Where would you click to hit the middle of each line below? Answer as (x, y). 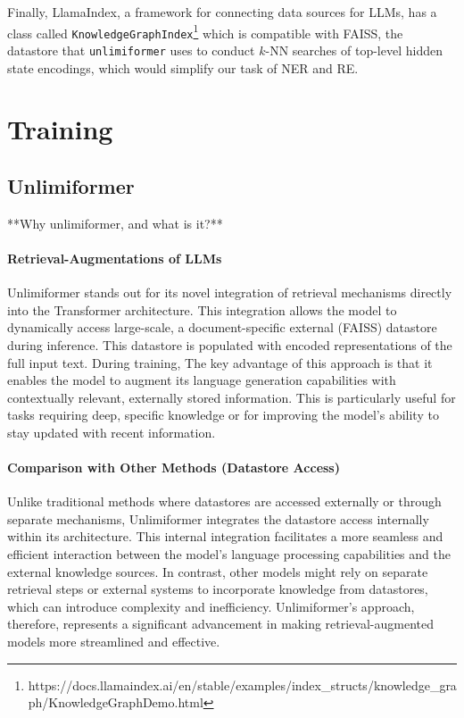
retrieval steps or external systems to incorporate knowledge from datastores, (218, 589)
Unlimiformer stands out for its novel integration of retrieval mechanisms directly (230, 292)
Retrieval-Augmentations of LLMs (115, 258)
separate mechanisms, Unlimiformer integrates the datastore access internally (218, 518)
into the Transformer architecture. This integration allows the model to (202, 309)
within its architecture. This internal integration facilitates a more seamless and (225, 536)
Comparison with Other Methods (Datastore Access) (174, 468)
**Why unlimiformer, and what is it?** (115, 223)
